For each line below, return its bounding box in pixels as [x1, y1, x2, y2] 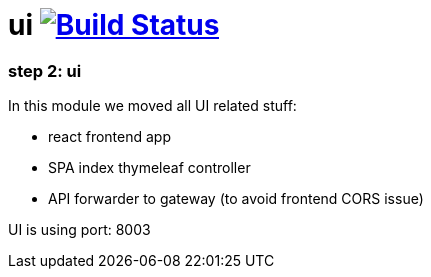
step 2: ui [8, 60, 82, 81]
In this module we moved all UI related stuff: [8, 97, 297, 115]
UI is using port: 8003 [8, 221, 151, 239]
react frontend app [48, 128, 171, 146]
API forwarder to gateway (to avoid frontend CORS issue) [48, 190, 424, 208]
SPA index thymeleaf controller [48, 159, 251, 177]
